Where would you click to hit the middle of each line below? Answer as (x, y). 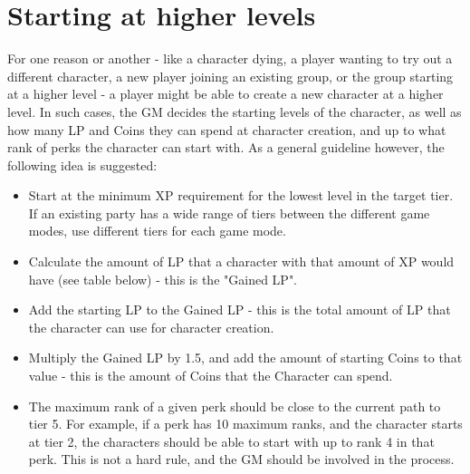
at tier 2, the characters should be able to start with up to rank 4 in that (231, 441)
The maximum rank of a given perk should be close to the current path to (235, 406)
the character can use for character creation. (151, 327)
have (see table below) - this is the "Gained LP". (163, 279)
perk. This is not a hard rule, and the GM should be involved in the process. (241, 459)
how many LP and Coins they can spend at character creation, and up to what (227, 129)
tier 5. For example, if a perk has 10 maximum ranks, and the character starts (245, 424)
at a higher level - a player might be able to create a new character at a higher (225, 94)
